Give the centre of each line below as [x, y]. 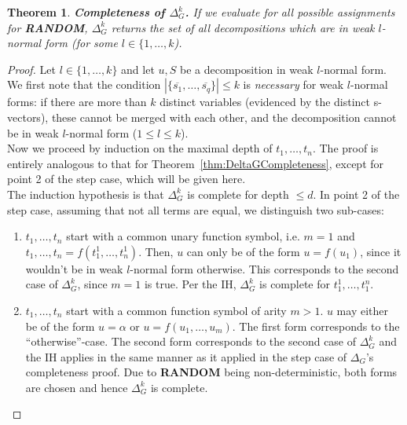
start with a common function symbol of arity [176, 310]
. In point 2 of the [356, 194]
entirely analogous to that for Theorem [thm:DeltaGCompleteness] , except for [196, 163]
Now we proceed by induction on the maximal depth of [140, 148]
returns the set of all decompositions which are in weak [243, 27]
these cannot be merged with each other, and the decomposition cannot [224, 117]
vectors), [28, 117]
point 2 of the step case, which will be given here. [126, 179]
